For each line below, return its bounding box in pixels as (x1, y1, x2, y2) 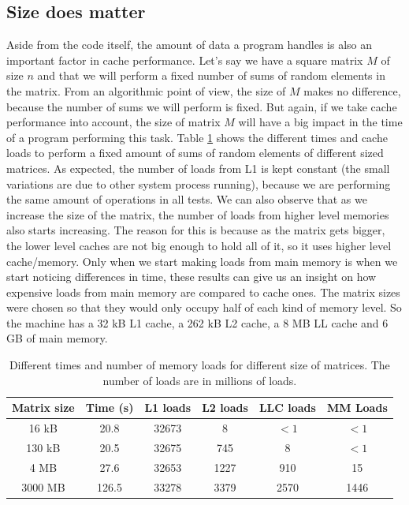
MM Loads (326, 399, 388, 416)
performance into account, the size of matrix (6, 114, 221, 130)
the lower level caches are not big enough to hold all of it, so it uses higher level (6, 237, 392, 253)
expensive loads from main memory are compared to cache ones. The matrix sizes (6, 283, 400, 300)
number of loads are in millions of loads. (102, 372, 297, 388)
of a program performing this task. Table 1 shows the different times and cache (6, 129, 388, 145)
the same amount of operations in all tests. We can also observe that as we (6, 191, 367, 208)
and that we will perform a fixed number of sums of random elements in (37, 67, 385, 84)
